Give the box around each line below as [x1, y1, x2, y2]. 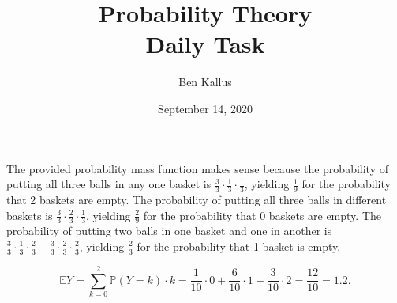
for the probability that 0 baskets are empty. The [143, 206, 381, 223]
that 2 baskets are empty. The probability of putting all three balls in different [6, 191, 387, 207]
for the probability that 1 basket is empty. [137, 237, 341, 254]
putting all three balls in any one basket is [6, 176, 212, 192]
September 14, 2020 [158, 100, 253, 116]
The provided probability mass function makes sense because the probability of [6, 160, 388, 176]
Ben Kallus [178, 74, 232, 90]
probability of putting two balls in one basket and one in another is [6, 222, 332, 239]
